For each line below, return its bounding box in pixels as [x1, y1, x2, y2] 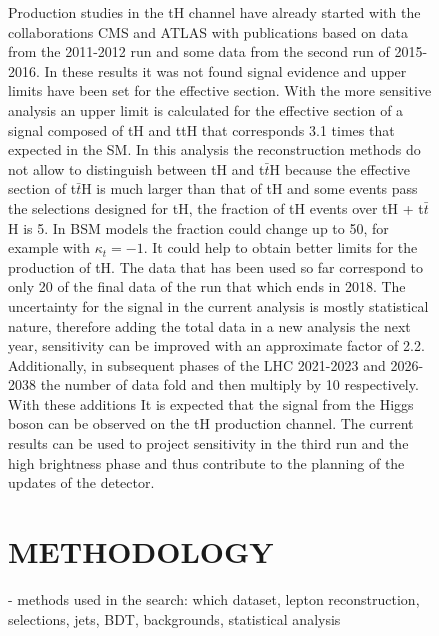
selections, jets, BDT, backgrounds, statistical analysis [8, 608, 341, 629]
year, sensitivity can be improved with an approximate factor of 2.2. [8, 335, 425, 356]
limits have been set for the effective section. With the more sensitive [8, 80, 432, 101]
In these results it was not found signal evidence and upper [44, 60, 407, 81]
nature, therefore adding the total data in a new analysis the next [8, 315, 411, 336]
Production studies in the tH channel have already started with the [8, 2, 421, 22]
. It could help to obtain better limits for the [143, 237, 418, 258]
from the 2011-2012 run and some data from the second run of [8, 41, 390, 62]
